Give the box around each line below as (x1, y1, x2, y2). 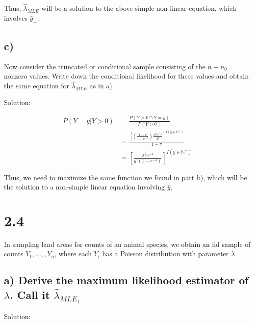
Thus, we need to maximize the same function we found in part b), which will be (4, 172, 247, 182)
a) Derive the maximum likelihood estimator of (4, 272, 249, 288)
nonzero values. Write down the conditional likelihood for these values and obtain (4, 71, 249, 81)
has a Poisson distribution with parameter (102, 248, 229, 259)
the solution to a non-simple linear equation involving (4, 182, 165, 192)
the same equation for (4, 81, 70, 91)
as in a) (89, 81, 112, 91)
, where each (54, 248, 92, 259)
